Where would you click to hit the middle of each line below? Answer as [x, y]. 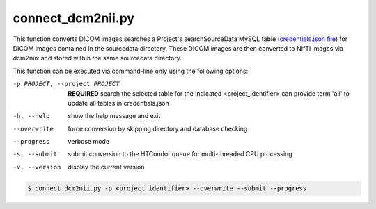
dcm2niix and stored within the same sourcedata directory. [97, 58]
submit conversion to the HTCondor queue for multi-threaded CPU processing [180, 154]
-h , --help [31, 116]
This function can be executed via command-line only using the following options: [131, 71]
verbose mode [89, 142]
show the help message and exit [114, 116]
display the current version [106, 167]
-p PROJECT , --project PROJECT [66, 84]
